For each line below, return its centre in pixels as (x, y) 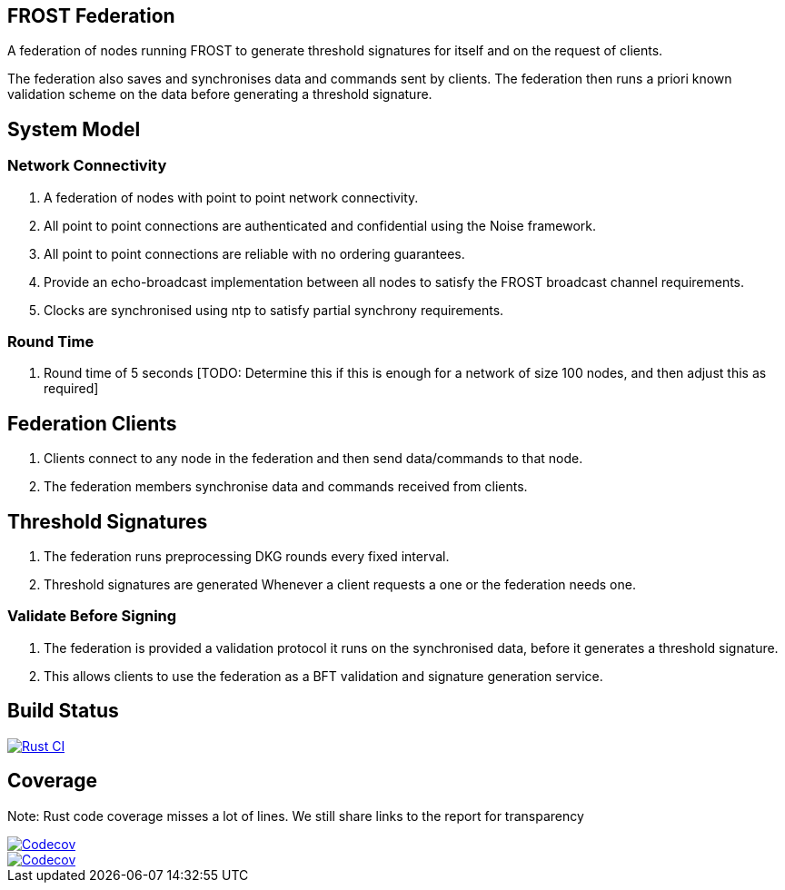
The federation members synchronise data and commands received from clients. (286, 487)
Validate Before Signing (92, 616)
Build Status (63, 711)
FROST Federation (91, 16)
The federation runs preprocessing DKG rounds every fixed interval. (247, 557)
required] (71, 389)
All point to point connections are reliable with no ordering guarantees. (254, 253)
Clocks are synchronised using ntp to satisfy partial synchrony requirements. (274, 310)
